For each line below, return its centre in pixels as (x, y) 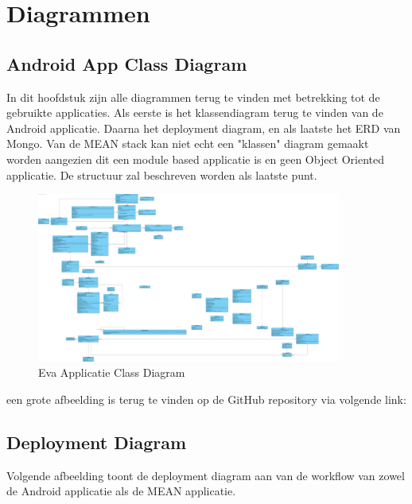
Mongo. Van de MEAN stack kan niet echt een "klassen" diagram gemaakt (188, 143)
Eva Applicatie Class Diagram (112, 372)
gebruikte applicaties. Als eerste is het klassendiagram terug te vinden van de (195, 112)
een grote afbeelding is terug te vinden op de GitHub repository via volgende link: (206, 399)
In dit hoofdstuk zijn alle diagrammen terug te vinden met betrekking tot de (193, 97)
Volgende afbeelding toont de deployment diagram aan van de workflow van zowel (206, 475)
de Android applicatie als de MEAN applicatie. (121, 491)
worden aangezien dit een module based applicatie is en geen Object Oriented (196, 159)
